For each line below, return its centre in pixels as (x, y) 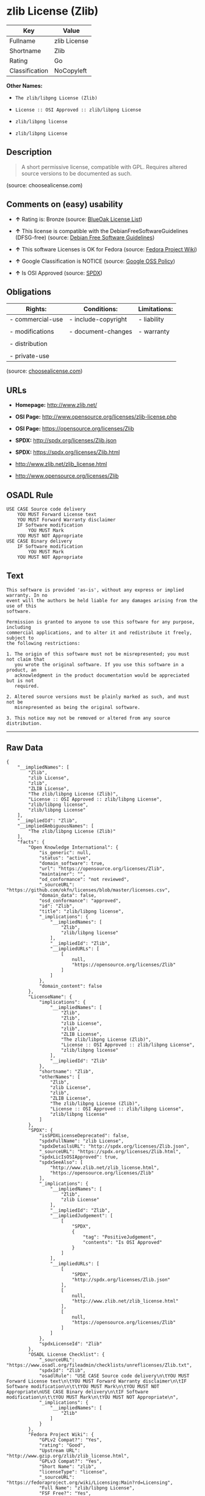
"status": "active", (65, 858)
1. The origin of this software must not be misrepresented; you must (98, 654)
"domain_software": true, (72, 863)
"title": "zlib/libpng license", (81, 911)
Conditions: (100, 309)
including (19, 627)
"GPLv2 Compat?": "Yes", (70, 1440)
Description (29, 152)
